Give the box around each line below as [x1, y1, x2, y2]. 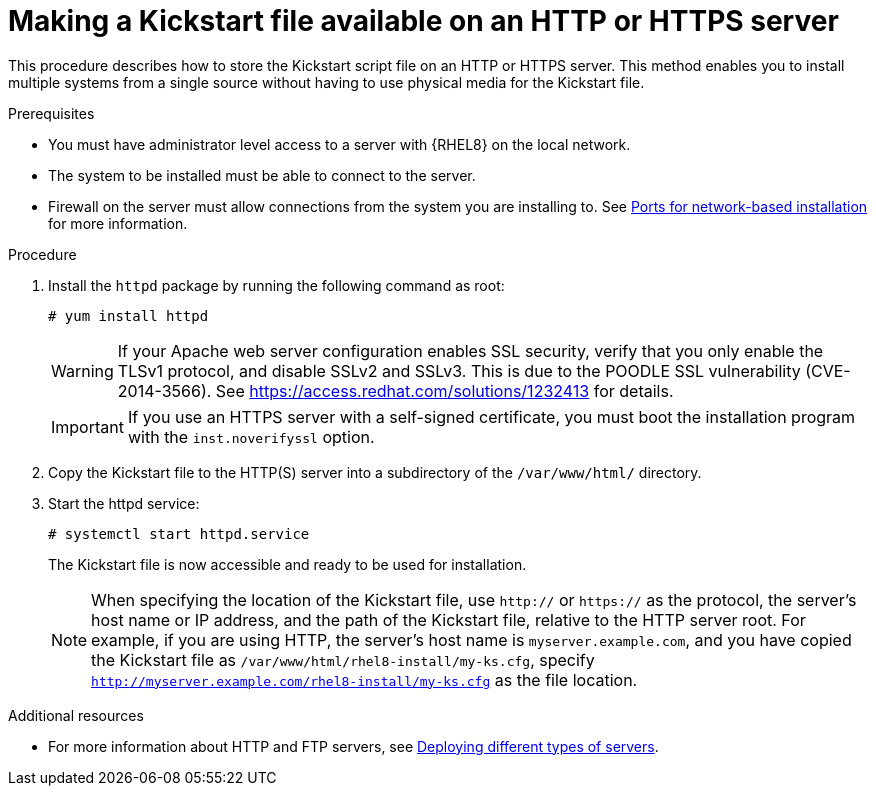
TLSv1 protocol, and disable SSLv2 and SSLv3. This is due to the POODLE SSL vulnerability [117, 360, 801, 381]
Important [51, 416, 124, 437]
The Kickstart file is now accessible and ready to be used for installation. [48, 555, 527, 573]
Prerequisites [8, 104, 95, 122]
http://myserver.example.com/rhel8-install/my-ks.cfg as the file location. [91, 669, 638, 690]
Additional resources [8, 706, 144, 724]
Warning [51, 360, 114, 381]
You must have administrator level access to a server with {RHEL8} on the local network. [48, 135, 631, 153]
